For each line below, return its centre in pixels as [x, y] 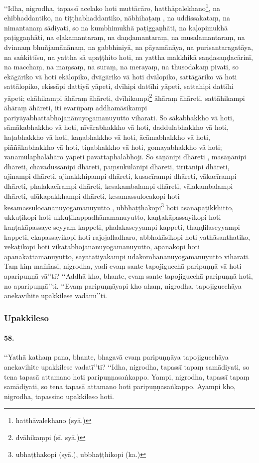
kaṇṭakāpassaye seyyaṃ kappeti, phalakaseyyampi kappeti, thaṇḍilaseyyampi [122, 227]
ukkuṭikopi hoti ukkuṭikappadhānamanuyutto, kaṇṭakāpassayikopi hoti [113, 217]
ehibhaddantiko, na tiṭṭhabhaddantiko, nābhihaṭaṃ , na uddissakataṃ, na [117, 18]
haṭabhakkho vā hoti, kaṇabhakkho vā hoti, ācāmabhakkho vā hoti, [107, 137]
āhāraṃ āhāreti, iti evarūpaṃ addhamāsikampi [76, 108]
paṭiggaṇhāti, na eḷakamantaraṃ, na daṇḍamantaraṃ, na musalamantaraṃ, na [125, 37]
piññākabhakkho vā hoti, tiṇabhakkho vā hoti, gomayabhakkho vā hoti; [113, 147]
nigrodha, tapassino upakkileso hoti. [59, 396]
